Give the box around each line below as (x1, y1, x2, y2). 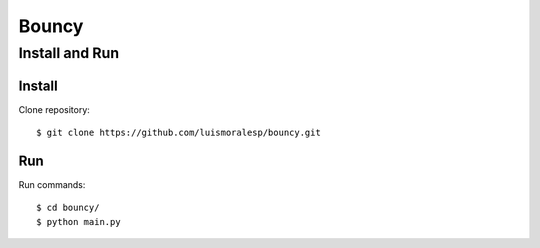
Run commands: (18, 179, 86, 191)
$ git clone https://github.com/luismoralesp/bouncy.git (36, 127, 322, 139)
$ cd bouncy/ (36, 202, 100, 214)
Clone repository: (18, 103, 90, 115)
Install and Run (18, 44, 120, 62)
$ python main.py (36, 216, 121, 227)
